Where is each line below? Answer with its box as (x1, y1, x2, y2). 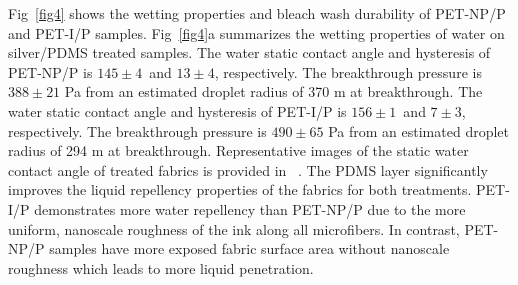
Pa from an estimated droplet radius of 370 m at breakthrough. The (64, 81, 483, 102)
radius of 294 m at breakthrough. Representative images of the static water (8, 140, 469, 161)
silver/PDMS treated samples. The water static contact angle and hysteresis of (8, 42, 491, 63)
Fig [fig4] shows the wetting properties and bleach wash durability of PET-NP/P (8, 3, 506, 23)
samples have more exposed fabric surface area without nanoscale (49, 238, 450, 259)
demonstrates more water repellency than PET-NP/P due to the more (34, 198, 466, 219)
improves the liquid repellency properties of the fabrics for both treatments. (8, 179, 472, 200)
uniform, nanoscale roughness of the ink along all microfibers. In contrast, (8, 218, 460, 239)
